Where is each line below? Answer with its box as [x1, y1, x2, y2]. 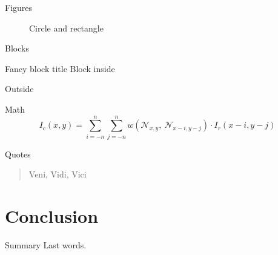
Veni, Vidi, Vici [28, 168, 87, 180]
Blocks [5, 42, 29, 55]
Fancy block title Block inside [5, 62, 115, 75]
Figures [5, 1, 33, 13]
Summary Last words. [5, 239, 87, 251]
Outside [5, 82, 34, 95]
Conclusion [5, 204, 99, 228]
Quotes [5, 147, 31, 160]
